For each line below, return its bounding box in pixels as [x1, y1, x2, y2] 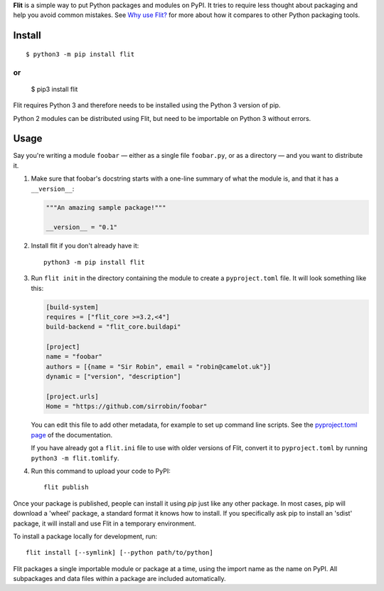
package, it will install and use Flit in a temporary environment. [13, 519, 196, 528]
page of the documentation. [31, 430, 113, 439]
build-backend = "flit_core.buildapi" [46, 323, 181, 331]
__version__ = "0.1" [46, 223, 117, 231]
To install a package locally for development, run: [13, 532, 158, 541]
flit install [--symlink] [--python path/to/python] [26, 548, 213, 557]
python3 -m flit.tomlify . [31, 454, 119, 462]
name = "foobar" [46, 353, 103, 361]
